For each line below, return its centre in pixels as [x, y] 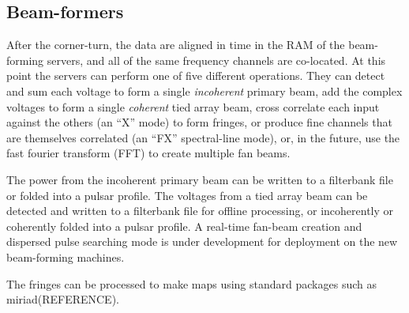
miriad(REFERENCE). [63, 299]
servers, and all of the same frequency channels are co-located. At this [216, 60]
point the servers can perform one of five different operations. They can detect [196, 75]
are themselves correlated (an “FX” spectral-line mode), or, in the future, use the [203, 137]
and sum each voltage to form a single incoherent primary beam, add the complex [204, 91]
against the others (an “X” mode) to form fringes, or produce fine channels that [199, 122]
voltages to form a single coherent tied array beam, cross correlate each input [193, 106]
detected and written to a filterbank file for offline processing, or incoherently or [200, 211]
